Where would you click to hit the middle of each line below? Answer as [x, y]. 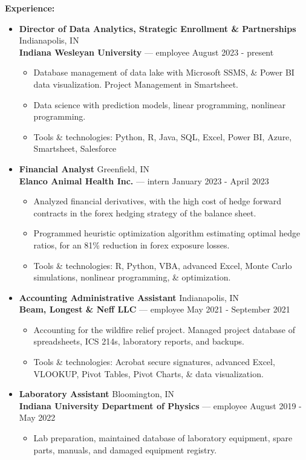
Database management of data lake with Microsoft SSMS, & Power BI [164, 72]
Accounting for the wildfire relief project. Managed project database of [164, 329]
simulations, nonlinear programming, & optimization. [132, 277]
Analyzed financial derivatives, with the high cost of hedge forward [157, 201]
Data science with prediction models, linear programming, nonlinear [160, 104]
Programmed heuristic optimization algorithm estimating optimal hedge [167, 233]
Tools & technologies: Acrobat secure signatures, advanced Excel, [154, 362]
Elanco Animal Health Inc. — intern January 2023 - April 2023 [144, 180]
